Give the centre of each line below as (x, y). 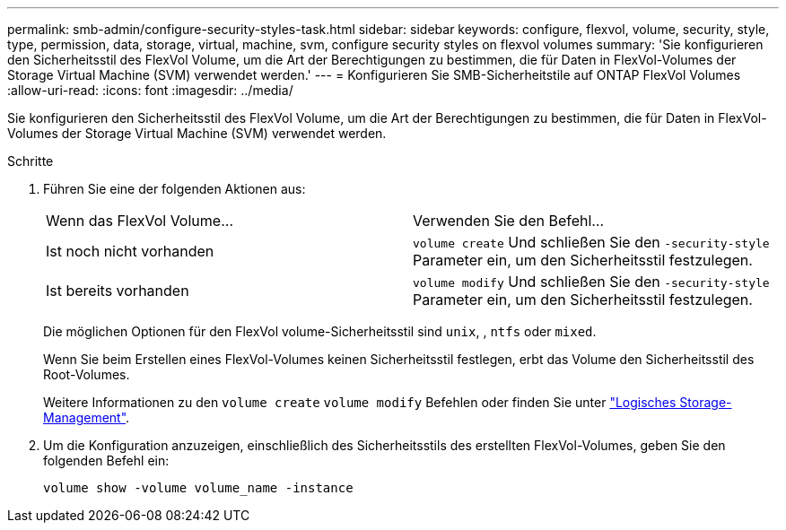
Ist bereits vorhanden (118, 291)
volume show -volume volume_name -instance (198, 488)
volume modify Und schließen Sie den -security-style (591, 282)
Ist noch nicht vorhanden (130, 251)
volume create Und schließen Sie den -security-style (591, 242)
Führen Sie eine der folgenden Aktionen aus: (175, 189)
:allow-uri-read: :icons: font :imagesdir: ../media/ (150, 90)
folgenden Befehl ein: (106, 460)
